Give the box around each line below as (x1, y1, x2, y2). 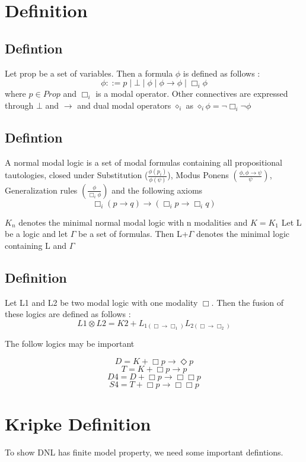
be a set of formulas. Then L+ (78, 227, 189, 240)
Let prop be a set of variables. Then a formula (5, 67, 173, 79)
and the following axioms (111, 183, 203, 196)
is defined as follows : (183, 67, 260, 79)
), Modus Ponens (167, 169, 229, 181)
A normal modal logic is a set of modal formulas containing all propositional (5, 156, 282, 168)
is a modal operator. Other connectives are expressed (95, 87, 288, 100)
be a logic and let (5, 227, 68, 240)
